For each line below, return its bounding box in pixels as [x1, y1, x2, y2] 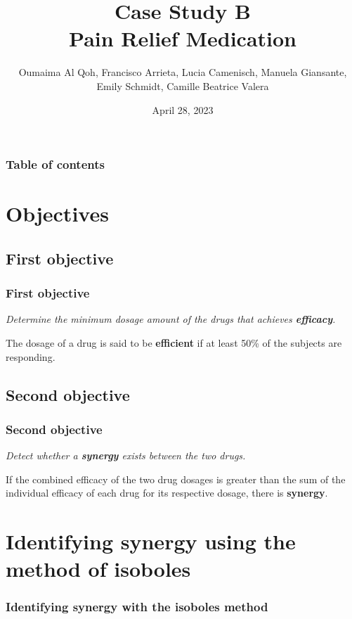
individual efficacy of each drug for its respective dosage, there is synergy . [6, 485, 328, 500]
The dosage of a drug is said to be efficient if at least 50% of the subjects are [6, 335, 342, 350]
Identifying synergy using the [6, 527, 296, 556]
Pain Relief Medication [69, 24, 296, 53]
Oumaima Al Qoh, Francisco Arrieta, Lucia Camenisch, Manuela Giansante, [18, 65, 347, 79]
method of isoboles [6, 554, 191, 583]
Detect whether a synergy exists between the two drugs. [6, 448, 246, 463]
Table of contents [6, 155, 105, 173]
